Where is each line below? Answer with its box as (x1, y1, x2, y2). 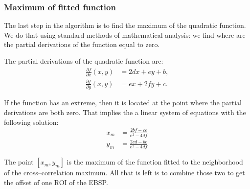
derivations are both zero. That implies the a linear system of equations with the (4, 107, 246, 117)
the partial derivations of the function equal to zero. (4, 39, 160, 49)
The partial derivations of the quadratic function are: (4, 56, 163, 66)
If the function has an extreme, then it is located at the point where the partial (4, 97, 242, 108)
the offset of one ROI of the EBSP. (4, 177, 108, 187)
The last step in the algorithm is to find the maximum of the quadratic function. (4, 20, 246, 30)
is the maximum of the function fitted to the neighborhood (67, 157, 243, 167)
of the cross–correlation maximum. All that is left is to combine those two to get (4, 167, 245, 178)
